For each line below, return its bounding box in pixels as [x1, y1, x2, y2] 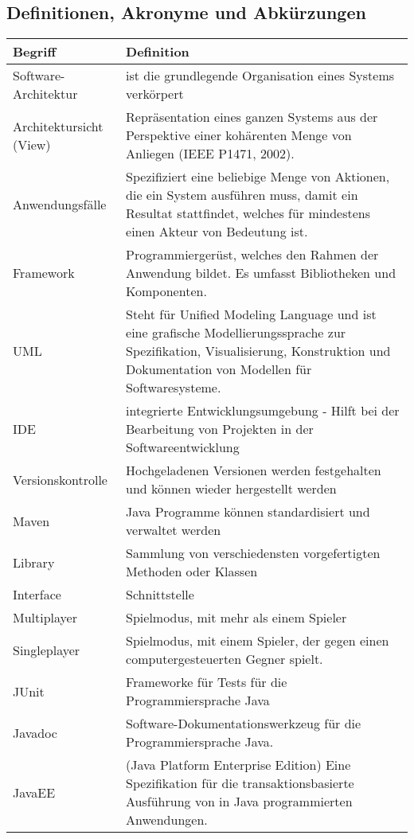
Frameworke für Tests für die [126, 673, 287, 692]
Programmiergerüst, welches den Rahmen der [126, 245, 379, 264]
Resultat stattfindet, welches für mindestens [126, 204, 370, 223]
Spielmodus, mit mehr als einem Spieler [126, 608, 347, 627]
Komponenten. [126, 282, 207, 301]
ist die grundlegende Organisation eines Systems [126, 66, 395, 85]
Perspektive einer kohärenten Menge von [126, 126, 352, 145]
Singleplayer [13, 640, 80, 659]
